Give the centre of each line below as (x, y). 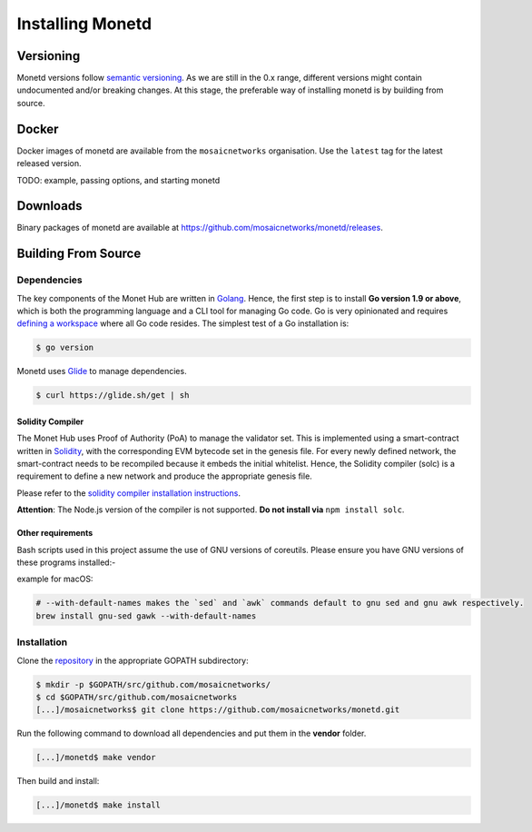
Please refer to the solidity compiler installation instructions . (128, 493)
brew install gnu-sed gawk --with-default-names (146, 616)
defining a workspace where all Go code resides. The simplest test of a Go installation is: (183, 323)
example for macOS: (55, 579)
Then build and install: (58, 781)
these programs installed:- (66, 562)
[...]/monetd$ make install (98, 805)
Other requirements (55, 533)
